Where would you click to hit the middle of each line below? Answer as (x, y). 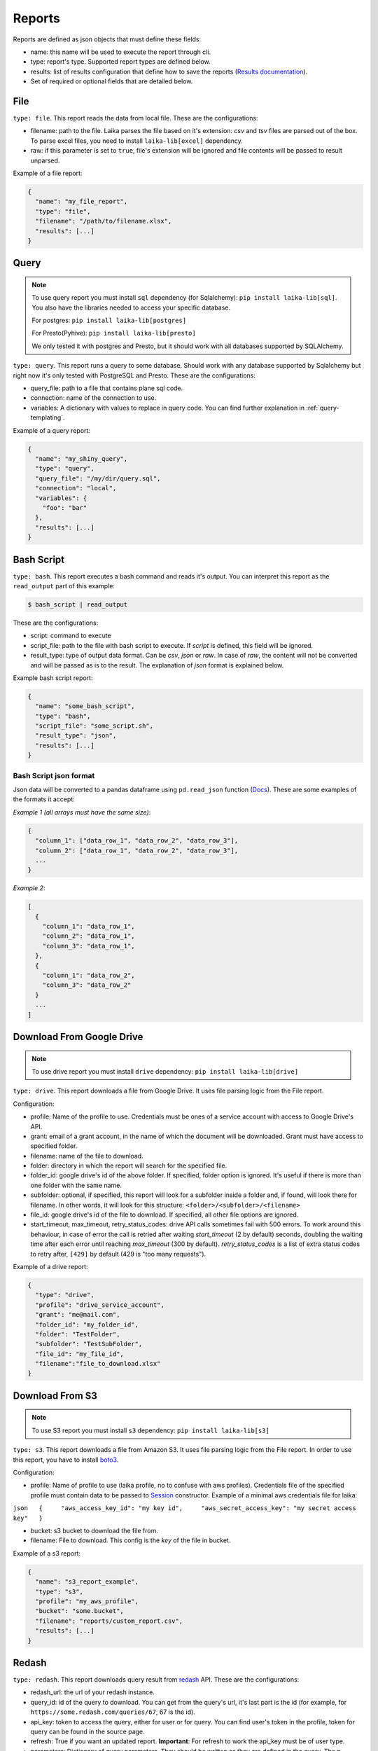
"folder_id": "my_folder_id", (87, 1324)
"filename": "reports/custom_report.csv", (109, 1621)
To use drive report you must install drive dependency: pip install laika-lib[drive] (165, 1071)
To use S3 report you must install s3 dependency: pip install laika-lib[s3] (150, 1430)
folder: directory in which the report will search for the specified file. (129, 1165)
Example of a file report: (48, 173)
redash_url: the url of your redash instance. (93, 1692)
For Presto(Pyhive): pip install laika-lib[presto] (114, 333)
